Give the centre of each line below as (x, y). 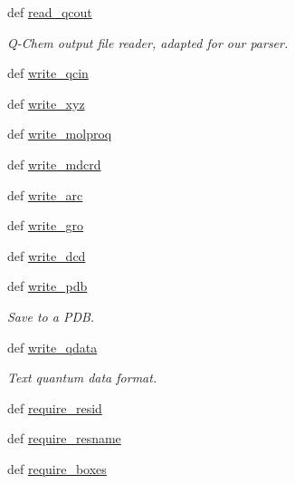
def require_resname (64, 438)
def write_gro (46, 225)
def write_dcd (47, 255)
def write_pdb (48, 286)
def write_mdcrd (54, 164)
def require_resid (55, 407)
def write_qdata (52, 347)
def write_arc (45, 194)
